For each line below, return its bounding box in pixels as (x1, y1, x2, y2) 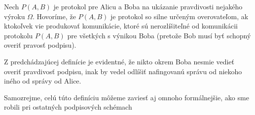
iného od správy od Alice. (4, 76, 81, 86)
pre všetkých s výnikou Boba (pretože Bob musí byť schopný (67, 30, 251, 40)
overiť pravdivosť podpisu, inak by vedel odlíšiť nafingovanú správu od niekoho (4, 66, 242, 76)
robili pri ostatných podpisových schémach (4, 102, 132, 112)
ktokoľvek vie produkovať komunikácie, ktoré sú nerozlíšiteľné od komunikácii (4, 21, 238, 31)
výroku (4, 11, 25, 21)
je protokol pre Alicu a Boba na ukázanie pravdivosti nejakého (53, 1, 243, 11)
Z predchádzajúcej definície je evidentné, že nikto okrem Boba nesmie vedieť (4, 56, 234, 66)
